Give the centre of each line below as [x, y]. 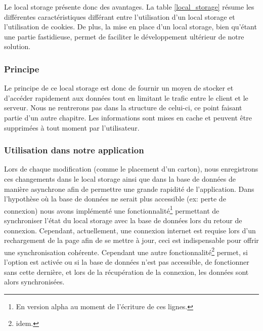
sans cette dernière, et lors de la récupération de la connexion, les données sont [126, 272]
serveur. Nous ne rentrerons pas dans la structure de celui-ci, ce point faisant [123, 108]
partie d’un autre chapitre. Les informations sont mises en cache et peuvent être [128, 117]
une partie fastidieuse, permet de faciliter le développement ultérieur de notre [124, 36]
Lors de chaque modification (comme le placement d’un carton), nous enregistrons [131, 169]
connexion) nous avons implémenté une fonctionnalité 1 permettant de [112, 210]
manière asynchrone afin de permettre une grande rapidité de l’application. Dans [129, 189]
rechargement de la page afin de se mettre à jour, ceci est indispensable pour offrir [131, 240]
